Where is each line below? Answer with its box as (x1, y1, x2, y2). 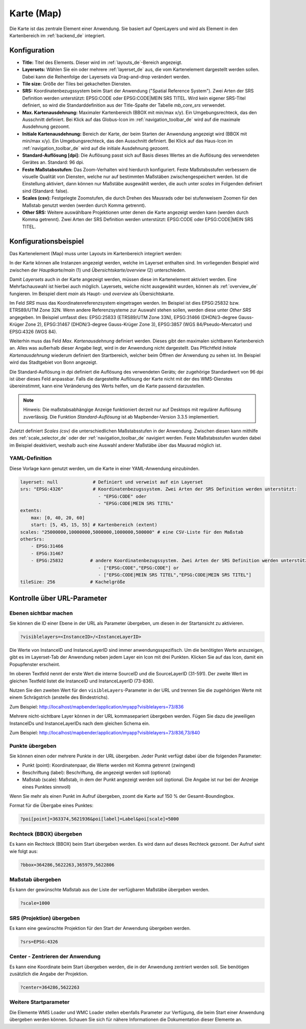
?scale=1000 (20, 900, 50, 906)
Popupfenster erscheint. (9, 661, 61, 667)
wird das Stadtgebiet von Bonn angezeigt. (9, 359, 98, 365)
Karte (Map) (9, 8, 62, 19)
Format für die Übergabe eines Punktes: (9, 802, 94, 808)
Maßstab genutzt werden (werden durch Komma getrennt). (22, 202, 146, 208)
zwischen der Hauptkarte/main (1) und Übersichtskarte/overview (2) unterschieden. (9, 267, 186, 273)
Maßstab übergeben (9, 876, 61, 883)
